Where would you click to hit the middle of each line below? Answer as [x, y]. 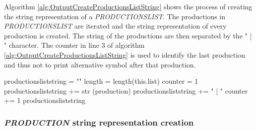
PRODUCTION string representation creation [99, 122]
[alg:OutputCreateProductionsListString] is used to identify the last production [125, 54]
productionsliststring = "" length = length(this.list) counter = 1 [101, 81]
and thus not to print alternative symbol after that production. [100, 64]
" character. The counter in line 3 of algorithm [74, 45]
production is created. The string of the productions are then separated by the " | [128, 35]
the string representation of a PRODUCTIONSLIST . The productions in [115, 16]
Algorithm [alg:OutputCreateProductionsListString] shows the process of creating [128, 6]
